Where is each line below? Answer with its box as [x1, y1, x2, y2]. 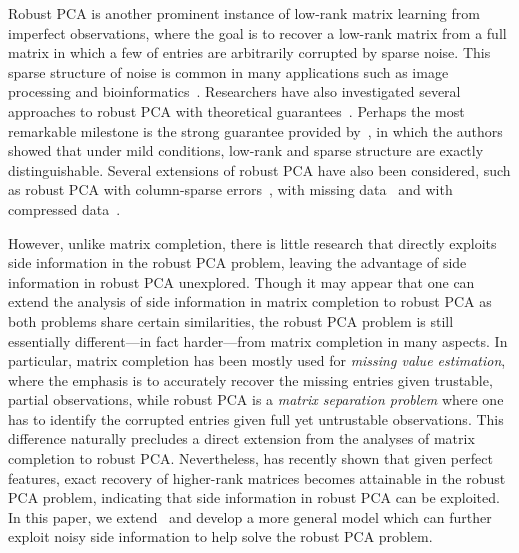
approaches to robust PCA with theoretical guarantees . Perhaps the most [8, 100, 465, 121]
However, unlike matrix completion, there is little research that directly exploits [8, 232, 497, 253]
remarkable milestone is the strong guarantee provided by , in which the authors [8, 120, 503, 141]
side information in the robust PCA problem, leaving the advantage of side [8, 252, 467, 273]
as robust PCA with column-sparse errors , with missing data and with [8, 179, 453, 200]
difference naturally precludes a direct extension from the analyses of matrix [8, 428, 475, 449]
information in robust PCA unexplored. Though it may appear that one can [8, 271, 475, 292]
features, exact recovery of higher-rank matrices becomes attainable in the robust [8, 467, 506, 488]
